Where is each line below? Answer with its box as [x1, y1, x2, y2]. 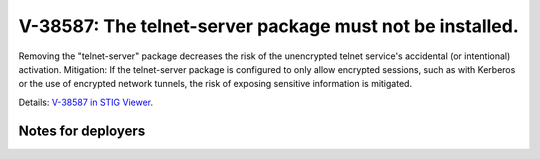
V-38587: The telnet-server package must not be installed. [18, 15, 519, 37]
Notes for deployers [18, 122, 146, 139]
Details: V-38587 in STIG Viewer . [18, 96, 154, 108]
